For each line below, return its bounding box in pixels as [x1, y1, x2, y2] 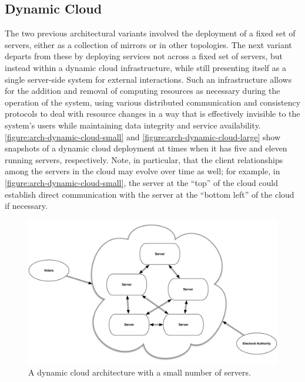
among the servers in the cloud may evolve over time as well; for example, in [5, 165, 280, 177]
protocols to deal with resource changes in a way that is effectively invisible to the [5, 107, 300, 120]
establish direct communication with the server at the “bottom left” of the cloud [5, 188, 294, 200]
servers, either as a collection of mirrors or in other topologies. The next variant [5, 38, 292, 50]
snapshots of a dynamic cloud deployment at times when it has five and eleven [5, 142, 287, 154]
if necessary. [5, 200, 48, 212]
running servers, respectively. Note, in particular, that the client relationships [5, 153, 283, 165]
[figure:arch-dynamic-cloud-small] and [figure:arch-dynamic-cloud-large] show [5, 130, 281, 143]
